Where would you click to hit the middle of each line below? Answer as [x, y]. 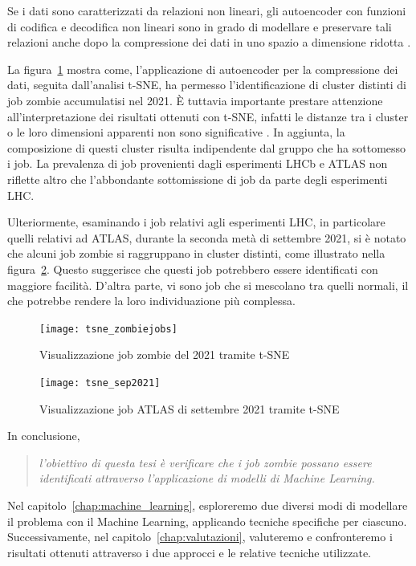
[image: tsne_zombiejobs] [108, 329]
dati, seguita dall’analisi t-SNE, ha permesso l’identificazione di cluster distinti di [207, 85]
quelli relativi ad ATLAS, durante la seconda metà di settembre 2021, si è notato [207, 237]
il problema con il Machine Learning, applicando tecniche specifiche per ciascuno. [207, 521]
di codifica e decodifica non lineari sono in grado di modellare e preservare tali [200, 26]
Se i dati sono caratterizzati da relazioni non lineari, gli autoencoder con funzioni [207, 10]
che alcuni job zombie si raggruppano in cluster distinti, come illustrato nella [196, 253]
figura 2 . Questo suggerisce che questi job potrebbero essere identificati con [193, 269]
